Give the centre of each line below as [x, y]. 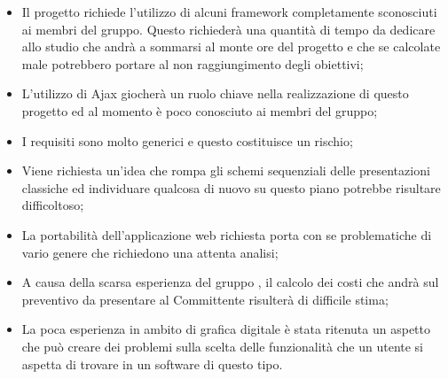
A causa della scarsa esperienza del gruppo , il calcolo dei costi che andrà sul [230, 282]
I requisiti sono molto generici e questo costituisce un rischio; [187, 140]
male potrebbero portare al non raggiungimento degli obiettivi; [193, 63]
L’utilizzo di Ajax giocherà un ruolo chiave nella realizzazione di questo [215, 93]
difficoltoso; [53, 205]
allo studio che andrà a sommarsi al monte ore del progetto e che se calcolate [231, 46]
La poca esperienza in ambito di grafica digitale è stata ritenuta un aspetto [226, 329]
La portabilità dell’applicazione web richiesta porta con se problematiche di [227, 234]
